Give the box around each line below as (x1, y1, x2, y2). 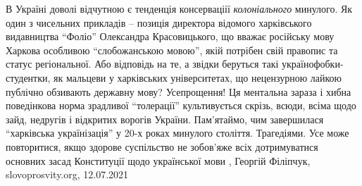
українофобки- (281, 56, 344, 71)
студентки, (6, 70, 51, 85)
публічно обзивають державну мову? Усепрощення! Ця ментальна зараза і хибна (6, 84, 351, 99)
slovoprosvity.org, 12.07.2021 (6, 167, 129, 182)
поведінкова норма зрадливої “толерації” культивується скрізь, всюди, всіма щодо (6, 98, 356, 113)
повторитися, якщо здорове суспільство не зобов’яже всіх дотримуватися (6, 139, 318, 154)
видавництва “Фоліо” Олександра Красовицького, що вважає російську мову (6, 29, 335, 44)
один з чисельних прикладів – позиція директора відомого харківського (6, 15, 312, 30)
